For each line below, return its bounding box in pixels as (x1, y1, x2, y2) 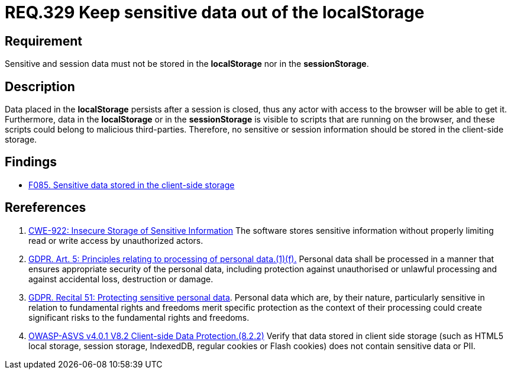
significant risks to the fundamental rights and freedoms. (28, 312, 250, 323)
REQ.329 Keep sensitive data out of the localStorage (5, 2, 425, 22)
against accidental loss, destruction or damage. (28, 273, 214, 284)
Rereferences (5, 200, 86, 215)
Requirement (5, 33, 83, 49)
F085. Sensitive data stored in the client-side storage (28, 179, 235, 190)
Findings (5, 154, 57, 170)
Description (5, 79, 75, 94)
